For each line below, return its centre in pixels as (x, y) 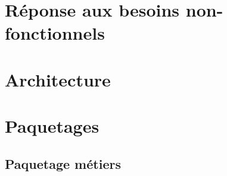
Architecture (58, 79)
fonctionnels (55, 33)
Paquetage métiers (63, 163)
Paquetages (52, 126)
